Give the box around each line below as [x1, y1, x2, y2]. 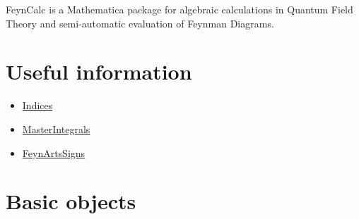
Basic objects [6, 187, 136, 215]
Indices [22, 98, 53, 113]
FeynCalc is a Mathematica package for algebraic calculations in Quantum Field [6, 2, 353, 16]
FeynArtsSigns [22, 145, 86, 160]
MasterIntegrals [22, 121, 90, 136]
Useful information [6, 57, 192, 86]
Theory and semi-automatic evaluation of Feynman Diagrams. [6, 15, 274, 30]
